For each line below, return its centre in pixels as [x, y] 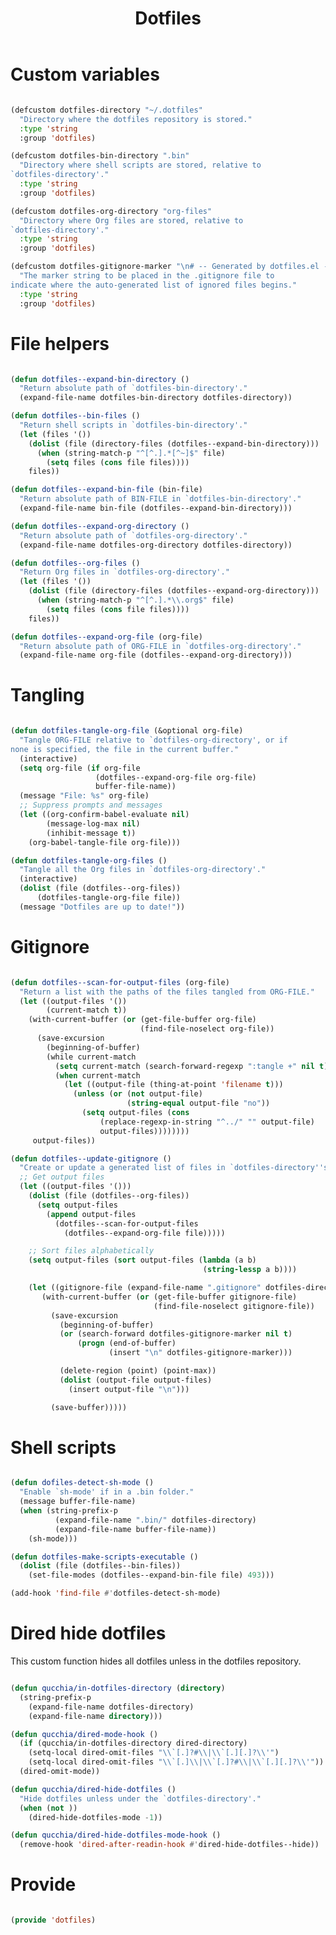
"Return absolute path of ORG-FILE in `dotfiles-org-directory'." [160, 646]
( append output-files [91, 1214]
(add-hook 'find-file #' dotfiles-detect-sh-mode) [116, 1593]
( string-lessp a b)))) [250, 1270]
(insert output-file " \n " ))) [129, 1389]
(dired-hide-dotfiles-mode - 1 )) [95, 1817]
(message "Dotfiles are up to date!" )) [102, 907]
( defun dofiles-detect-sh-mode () [82, 1483]
